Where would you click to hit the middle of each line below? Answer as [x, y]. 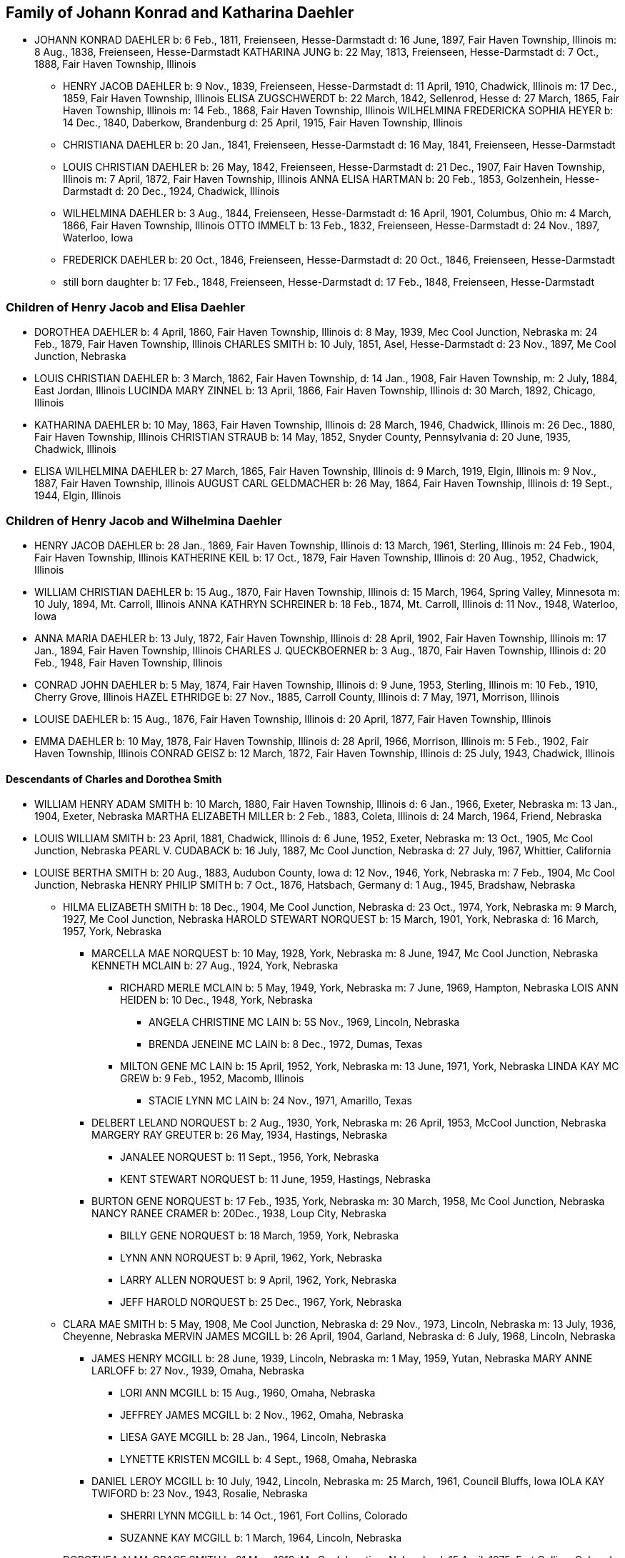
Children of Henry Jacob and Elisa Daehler [125, 307]
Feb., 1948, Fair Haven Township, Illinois [129, 662]
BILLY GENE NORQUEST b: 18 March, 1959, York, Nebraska [260, 1236]
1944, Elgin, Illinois [78, 496]
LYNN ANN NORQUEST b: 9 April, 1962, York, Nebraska [251, 1258]
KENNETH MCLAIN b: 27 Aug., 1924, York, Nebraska [215, 966]
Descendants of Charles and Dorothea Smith [114, 779]
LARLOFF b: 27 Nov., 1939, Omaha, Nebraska [198, 1371]
